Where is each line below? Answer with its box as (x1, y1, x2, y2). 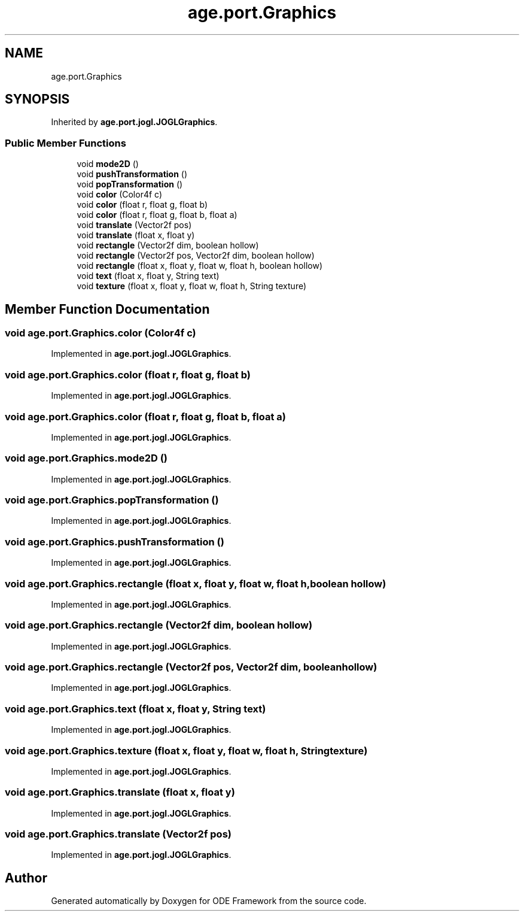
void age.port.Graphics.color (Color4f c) (5, 327, 196, 339)
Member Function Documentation (5, 301, 210, 317)
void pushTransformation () (77, 169, 188, 180)
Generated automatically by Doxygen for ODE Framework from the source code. (51, 896, 367, 906)
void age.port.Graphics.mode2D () (5, 452, 168, 465)
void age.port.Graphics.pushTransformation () (5, 535, 224, 548)
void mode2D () (77, 159, 139, 169)
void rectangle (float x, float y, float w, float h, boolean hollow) (77, 260, 322, 271)
